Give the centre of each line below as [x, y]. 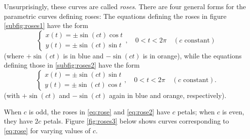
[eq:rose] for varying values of [47, 130]
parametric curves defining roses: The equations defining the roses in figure [115, 16]
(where [14, 55]
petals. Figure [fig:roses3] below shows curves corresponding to [136, 121]
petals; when [196, 111]
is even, [233, 111]
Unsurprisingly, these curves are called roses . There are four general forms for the [125, 6]
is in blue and [83, 55]
